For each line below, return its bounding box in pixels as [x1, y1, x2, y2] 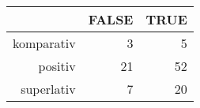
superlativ [21, 80, 76, 98]
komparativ [13, 34, 76, 52]
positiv [38, 57, 76, 75]
